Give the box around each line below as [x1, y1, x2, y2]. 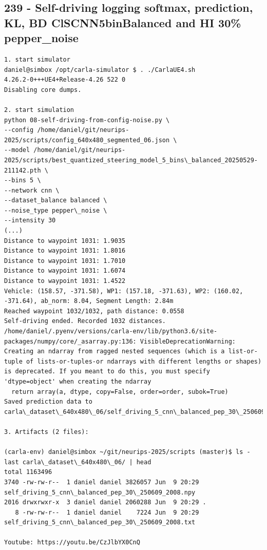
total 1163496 [4, 468, 52, 476]
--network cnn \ [4, 186, 60, 194]
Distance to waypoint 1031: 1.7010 [4, 257, 126, 264]
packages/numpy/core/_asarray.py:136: [4, 337, 137, 345]
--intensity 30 [4, 217, 56, 224]
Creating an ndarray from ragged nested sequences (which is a [4, 348, 225, 355]
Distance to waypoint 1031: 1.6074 [4, 267, 126, 275]
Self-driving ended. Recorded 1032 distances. [4, 317, 166, 325]
